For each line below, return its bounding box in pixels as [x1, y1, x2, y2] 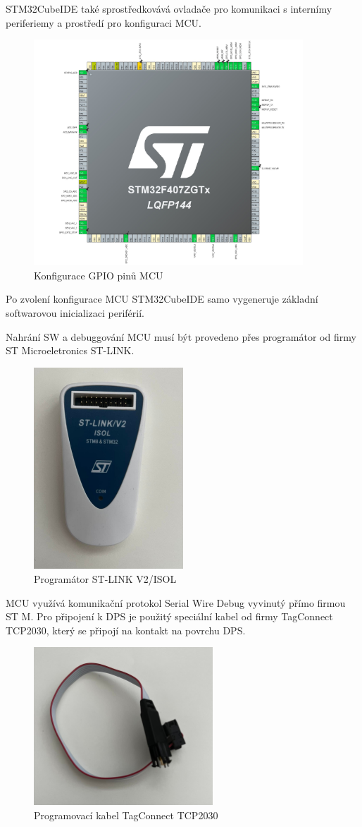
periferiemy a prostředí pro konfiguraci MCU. [6, 15, 202, 30]
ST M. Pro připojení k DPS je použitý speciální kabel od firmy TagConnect [6, 609, 333, 624]
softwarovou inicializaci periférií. [6, 306, 144, 320]
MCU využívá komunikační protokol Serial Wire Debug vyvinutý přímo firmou [6, 595, 346, 610]
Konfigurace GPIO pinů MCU [34, 267, 163, 282]
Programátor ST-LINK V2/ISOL [34, 572, 177, 586]
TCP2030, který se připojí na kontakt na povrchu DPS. [6, 622, 246, 637]
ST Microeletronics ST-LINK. [6, 343, 135, 358]
